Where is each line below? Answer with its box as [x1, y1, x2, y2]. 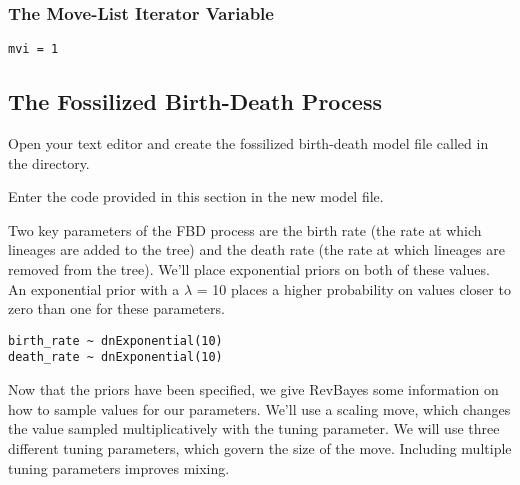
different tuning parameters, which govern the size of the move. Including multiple [8, 437, 512, 458]
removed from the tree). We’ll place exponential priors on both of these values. [8, 259, 490, 280]
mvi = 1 [8, 42, 59, 57]
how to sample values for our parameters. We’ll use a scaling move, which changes [8, 398, 511, 419]
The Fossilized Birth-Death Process [8, 86, 382, 117]
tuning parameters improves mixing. [8, 457, 230, 478]
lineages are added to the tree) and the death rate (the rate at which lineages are [8, 239, 505, 260]
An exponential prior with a [8, 278, 180, 299]
